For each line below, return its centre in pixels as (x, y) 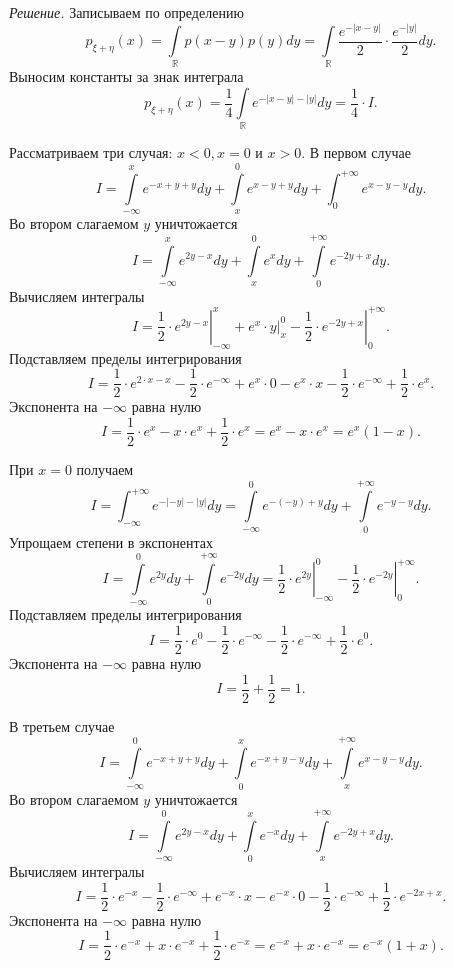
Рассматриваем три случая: (91, 152)
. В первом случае (356, 152)
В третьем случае (62, 725)
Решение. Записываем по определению (126, 12)
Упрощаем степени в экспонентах (111, 541)
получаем (105, 469)
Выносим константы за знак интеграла (126, 76)
